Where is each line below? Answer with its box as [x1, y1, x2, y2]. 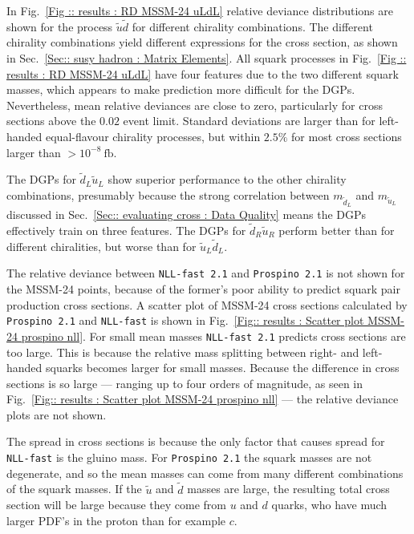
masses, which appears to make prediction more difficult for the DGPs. [6, 81, 355, 98]
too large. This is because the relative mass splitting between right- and [6, 343, 359, 360]
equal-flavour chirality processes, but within [46, 127, 261, 144]
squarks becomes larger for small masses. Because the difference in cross [46, 359, 400, 376]
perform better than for [278, 221, 395, 238]
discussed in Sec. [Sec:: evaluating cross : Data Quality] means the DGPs [6, 206, 367, 223]
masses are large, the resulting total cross [187, 480, 390, 497]
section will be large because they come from [6, 496, 226, 513]
